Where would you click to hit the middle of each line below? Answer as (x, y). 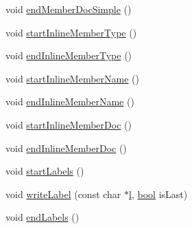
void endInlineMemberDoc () (66, 148)
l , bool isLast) (158, 194)
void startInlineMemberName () (73, 78)
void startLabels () (45, 171)
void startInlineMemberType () (71, 32)
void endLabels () (43, 217)
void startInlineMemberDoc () (69, 124)
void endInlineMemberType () (69, 55)
